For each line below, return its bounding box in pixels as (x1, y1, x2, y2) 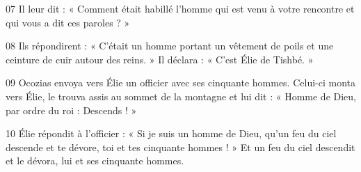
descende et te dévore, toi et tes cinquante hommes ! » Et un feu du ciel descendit (6, 139, 355, 154)
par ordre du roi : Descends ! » (6, 102, 137, 117)
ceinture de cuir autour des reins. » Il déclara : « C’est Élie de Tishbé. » (6, 52, 314, 66)
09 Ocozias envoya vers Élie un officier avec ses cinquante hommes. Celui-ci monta (6, 75, 355, 90)
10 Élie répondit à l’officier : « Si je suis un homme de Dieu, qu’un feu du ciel (6, 126, 337, 141)
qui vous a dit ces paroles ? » (6, 15, 130, 29)
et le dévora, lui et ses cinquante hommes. (6, 153, 184, 168)
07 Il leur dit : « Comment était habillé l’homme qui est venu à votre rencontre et (6, 1, 355, 15)
